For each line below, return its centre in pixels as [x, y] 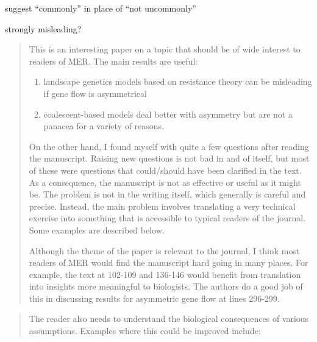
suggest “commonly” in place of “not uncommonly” [101, 8]
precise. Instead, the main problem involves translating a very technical [162, 206]
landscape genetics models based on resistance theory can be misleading [178, 81]
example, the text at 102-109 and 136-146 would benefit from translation [165, 274]
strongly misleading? [43, 28]
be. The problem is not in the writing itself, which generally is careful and [167, 194]
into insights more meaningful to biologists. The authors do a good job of [166, 286]
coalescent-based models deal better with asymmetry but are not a [168, 114]
